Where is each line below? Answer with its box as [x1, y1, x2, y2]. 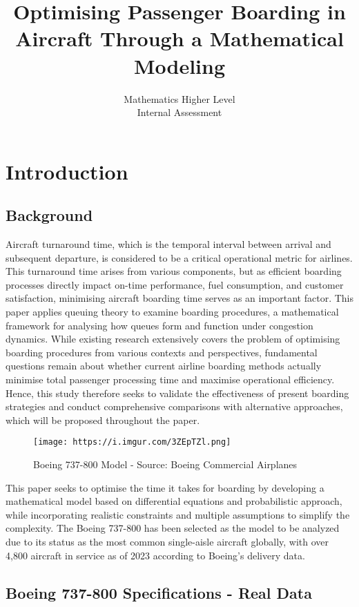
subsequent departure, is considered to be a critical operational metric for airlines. [6, 250, 353, 264]
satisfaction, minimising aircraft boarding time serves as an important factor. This [6, 291, 354, 305]
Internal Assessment [137, 105, 222, 119]
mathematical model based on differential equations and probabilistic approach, [6, 494, 342, 508]
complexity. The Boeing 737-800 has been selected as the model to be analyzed [6, 521, 340, 535]
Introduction [6, 157, 128, 185]
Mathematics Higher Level [124, 91, 235, 106]
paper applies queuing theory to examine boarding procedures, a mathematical [6, 305, 339, 319]
